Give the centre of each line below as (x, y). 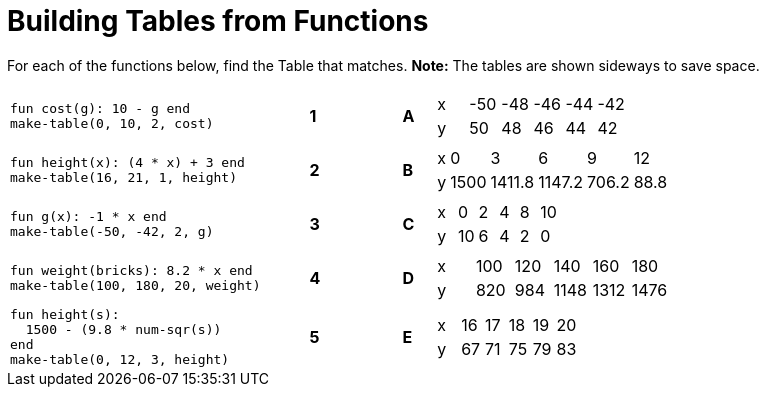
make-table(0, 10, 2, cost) (112, 123)
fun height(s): (65, 314)
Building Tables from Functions (218, 21)
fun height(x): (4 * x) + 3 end (127, 162)
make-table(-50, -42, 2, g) (112, 231)
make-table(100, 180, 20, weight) (135, 285)
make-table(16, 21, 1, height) (123, 177)
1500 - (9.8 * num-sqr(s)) (123, 329)
